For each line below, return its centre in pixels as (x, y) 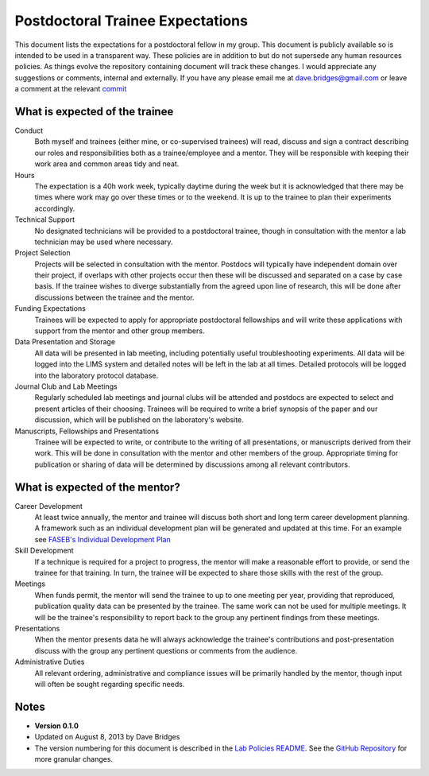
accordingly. (55, 208)
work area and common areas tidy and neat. (107, 164)
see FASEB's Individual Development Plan (102, 539)
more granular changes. (74, 759)
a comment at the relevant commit (71, 89)
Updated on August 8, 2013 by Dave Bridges (107, 737)
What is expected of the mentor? (97, 487)
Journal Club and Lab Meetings (66, 386)
